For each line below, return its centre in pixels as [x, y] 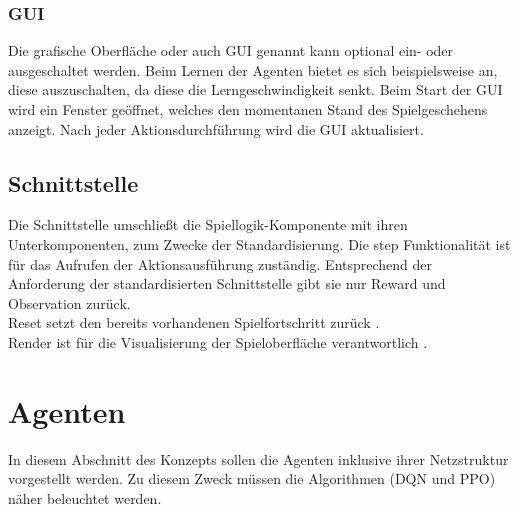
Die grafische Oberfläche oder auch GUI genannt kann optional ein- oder [231, 50]
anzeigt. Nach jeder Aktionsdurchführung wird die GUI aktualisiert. [216, 128]
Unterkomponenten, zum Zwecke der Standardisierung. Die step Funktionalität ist [259, 243]
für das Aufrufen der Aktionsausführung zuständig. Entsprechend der [220, 263]
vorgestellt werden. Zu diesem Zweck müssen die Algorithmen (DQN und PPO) [252, 478]
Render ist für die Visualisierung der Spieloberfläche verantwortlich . [218, 341]
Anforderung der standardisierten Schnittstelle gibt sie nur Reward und [227, 283]
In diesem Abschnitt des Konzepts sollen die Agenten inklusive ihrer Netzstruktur [258, 458]
